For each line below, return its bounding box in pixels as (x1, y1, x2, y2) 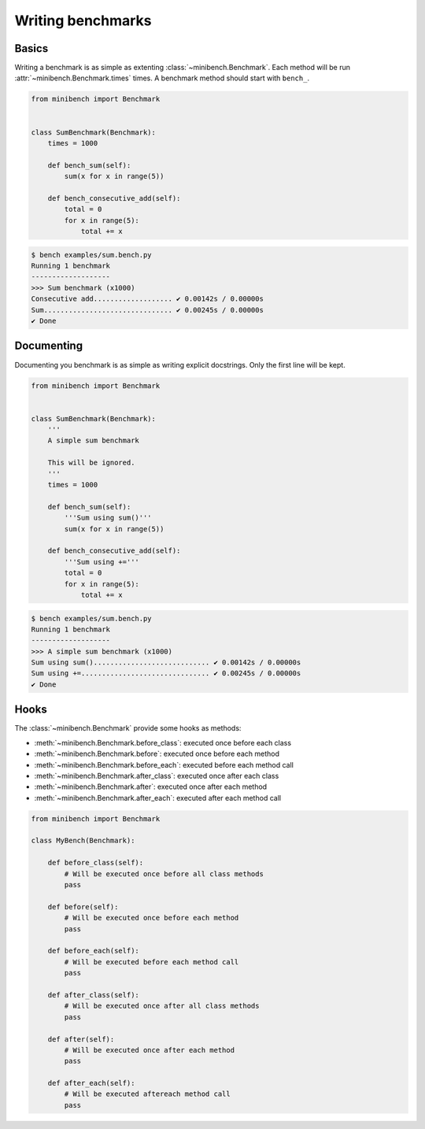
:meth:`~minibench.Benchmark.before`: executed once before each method (34, 749, 279, 759)
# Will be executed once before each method (64, 913, 239, 923)
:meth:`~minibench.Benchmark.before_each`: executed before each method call (34, 760, 294, 769)
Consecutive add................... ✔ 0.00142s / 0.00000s (31, 294, 264, 303)
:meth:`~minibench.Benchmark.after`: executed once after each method (34, 782, 268, 791)
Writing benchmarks (14, 12, 153, 29)
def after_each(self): (47, 1079, 135, 1088)
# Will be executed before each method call (64, 957, 239, 966)
